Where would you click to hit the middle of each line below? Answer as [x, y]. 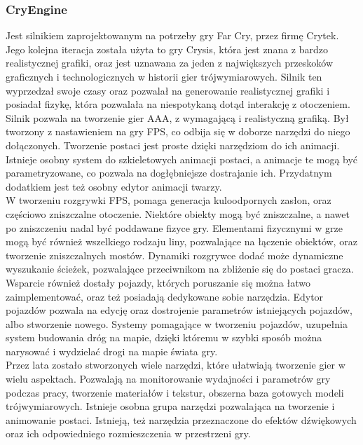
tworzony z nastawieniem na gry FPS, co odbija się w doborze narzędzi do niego [178, 131]
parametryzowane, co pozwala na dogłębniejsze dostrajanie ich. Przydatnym [169, 173]
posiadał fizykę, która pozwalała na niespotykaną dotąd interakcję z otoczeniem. [178, 104]
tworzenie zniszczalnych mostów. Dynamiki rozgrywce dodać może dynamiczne [174, 255]
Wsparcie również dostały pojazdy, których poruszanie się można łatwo [158, 282]
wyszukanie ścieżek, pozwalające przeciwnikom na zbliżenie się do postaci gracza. [180, 269]
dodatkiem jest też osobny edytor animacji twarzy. [114, 186]
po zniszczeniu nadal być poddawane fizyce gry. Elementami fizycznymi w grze [174, 227]
